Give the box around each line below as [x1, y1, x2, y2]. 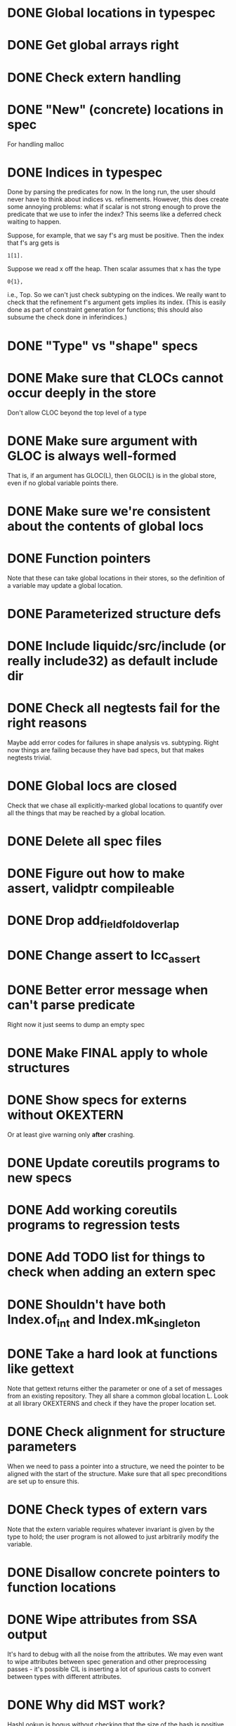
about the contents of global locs [7, 518, 204, 534]
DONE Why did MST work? [7, 1697, 166, 1713]
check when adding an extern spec [7, 1264, 216, 1280]
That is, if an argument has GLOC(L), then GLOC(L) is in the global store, [7, 471, 216, 479]
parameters [7, 1439, 77, 1455]
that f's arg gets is [7, 239, 60, 247]
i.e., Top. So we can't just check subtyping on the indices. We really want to [7, 291, 227, 299]
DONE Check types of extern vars [7, 1501, 208, 1518]
